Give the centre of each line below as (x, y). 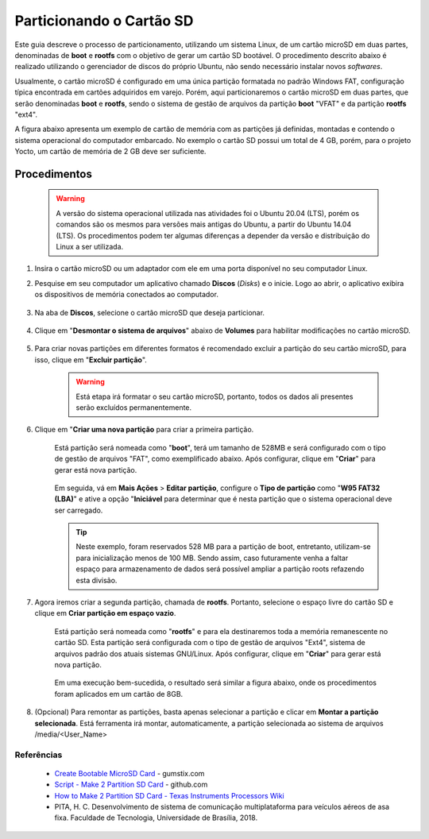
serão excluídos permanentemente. (134, 407)
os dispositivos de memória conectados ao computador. (126, 295)
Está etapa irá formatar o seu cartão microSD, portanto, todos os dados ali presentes (214, 396)
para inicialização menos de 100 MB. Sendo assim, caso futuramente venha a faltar (212, 558)
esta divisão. (97, 580)
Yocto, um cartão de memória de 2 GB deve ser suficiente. (110, 152)
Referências (39, 755)
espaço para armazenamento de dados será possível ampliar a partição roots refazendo (220, 569)
